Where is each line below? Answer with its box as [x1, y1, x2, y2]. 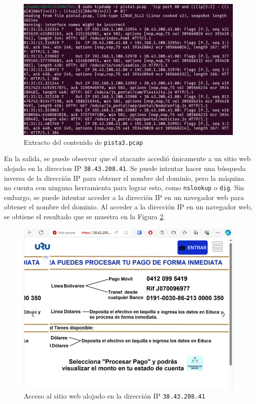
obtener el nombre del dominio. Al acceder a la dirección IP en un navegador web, [4, 202, 253, 212]
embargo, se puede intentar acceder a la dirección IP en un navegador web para [4, 192, 244, 202]
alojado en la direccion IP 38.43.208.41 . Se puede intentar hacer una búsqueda [4, 163, 246, 173]
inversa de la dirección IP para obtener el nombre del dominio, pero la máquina [4, 172, 245, 183]
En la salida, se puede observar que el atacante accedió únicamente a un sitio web [4, 153, 251, 164]
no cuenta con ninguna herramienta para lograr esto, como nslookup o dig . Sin [4, 182, 244, 193]
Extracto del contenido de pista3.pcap [24, 136, 143, 147]
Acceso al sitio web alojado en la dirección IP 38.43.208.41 [24, 391, 205, 401]
